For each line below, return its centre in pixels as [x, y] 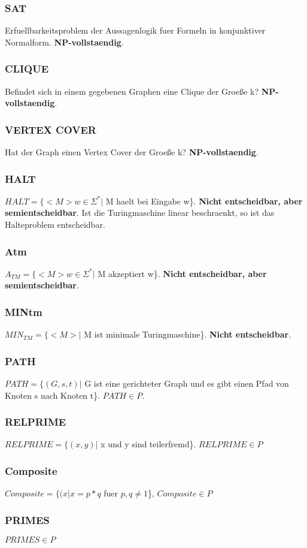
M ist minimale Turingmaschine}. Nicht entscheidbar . [188, 334]
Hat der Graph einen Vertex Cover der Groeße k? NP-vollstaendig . [132, 152]
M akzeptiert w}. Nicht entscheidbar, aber [182, 273]
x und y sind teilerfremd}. [148, 444]
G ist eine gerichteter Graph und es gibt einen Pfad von [187, 383]
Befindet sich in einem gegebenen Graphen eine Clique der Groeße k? [132, 91]
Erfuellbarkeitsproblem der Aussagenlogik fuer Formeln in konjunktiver [135, 30]
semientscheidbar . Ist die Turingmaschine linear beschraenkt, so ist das [140, 213]
